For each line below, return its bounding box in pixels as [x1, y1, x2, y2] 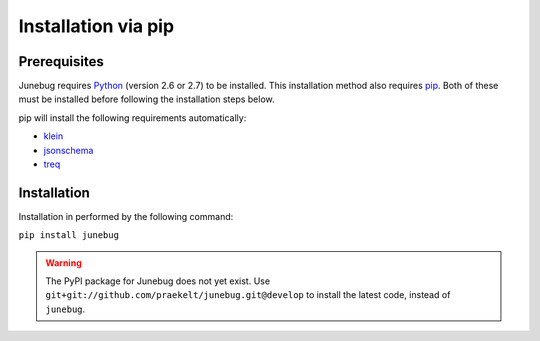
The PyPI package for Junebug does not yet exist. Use [45, 275, 270, 287]
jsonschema [43, 144, 94, 156]
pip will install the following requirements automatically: [18, 111, 247, 124]
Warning [45, 256, 82, 269]
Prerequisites [18, 53, 104, 70]
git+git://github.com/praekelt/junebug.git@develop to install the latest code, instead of [45, 289, 451, 301]
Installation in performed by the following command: [18, 210, 234, 222]
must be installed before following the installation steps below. [18, 93, 275, 105]
